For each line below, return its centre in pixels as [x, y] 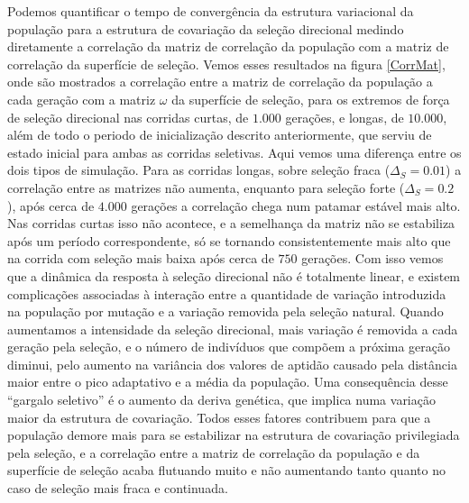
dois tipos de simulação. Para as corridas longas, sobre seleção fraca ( [199, 170]
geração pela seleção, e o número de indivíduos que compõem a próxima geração [229, 347]
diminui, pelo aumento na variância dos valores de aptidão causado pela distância [232, 364]
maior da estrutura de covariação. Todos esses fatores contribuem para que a [219, 417]
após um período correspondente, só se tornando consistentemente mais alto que [229, 240]
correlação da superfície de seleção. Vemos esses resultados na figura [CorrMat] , [226, 64]
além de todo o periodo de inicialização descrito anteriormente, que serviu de [220, 135]
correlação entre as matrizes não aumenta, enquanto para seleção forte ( [206, 187]
